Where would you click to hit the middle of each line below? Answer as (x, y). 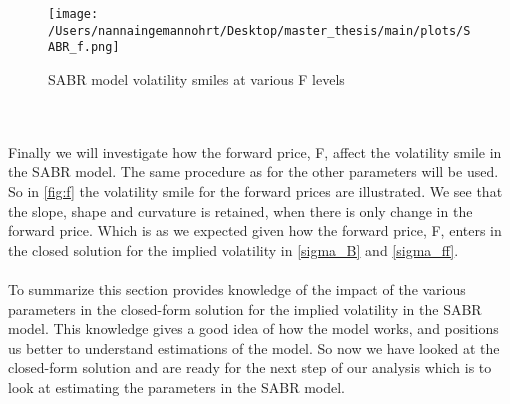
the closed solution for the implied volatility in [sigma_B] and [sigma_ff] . (233, 249)
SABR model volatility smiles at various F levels (196, 78)
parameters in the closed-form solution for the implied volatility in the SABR (245, 308)
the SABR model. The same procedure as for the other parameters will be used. (253, 171)
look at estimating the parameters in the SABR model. (176, 386)
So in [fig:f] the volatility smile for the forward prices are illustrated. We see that (255, 190)
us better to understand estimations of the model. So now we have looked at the (254, 347)
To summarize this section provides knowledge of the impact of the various (237, 288)
